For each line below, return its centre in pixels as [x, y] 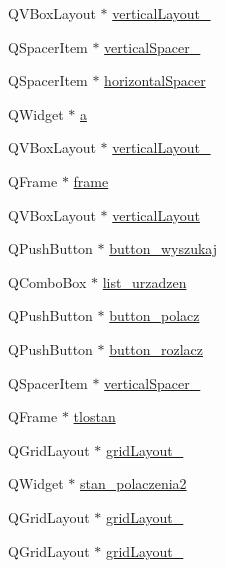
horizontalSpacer [155, 80]
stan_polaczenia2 [133, 483]
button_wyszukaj [163, 248]
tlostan [94, 416]
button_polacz [154, 315]
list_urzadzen [144, 281]
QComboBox [47, 281]
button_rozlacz [156, 348]
